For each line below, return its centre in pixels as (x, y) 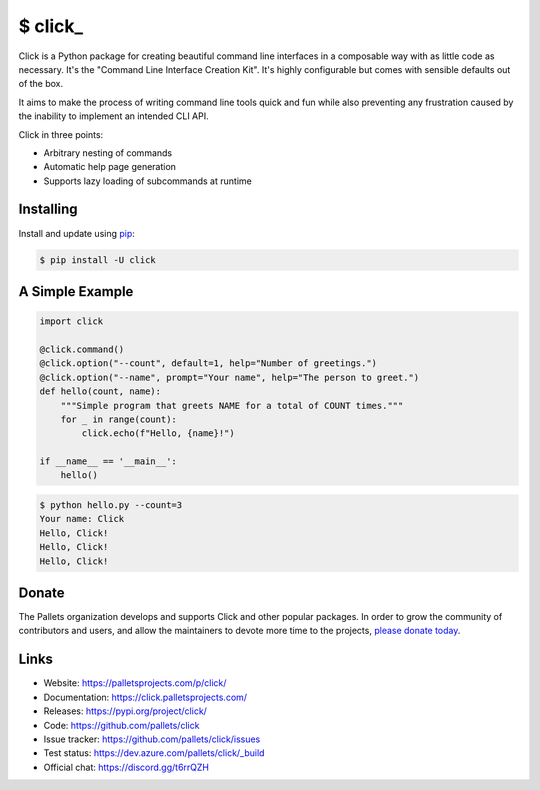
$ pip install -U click (98, 259)
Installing (48, 209)
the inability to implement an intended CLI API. (113, 116)
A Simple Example (76, 291)
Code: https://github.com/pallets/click (121, 725)
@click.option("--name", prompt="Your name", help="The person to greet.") (229, 377)
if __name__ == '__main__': (108, 461)
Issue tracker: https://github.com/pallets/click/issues (152, 739)
